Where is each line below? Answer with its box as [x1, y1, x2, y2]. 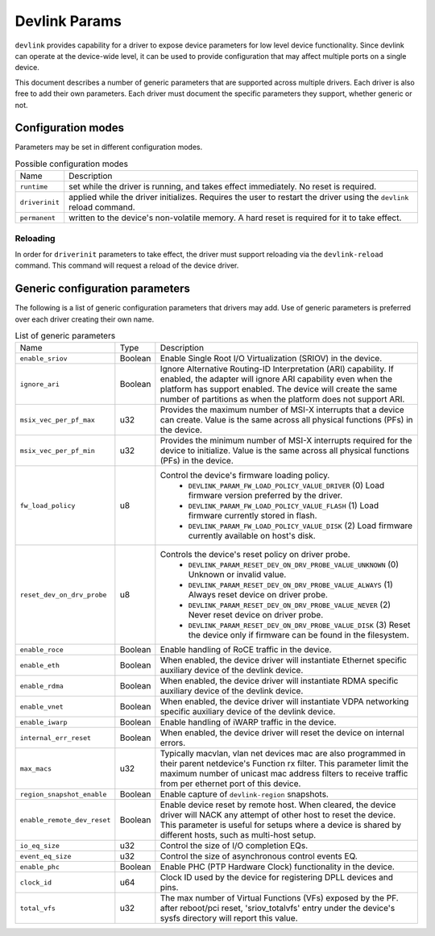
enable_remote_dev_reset [19, 815, 111, 824]
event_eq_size [19, 851, 72, 860]
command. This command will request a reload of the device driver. [14, 260, 239, 270]
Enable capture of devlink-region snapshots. [159, 788, 329, 800]
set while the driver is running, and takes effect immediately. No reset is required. [68, 181, 377, 193]
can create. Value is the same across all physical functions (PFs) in [159, 414, 414, 426]
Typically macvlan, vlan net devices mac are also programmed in [159, 748, 406, 759]
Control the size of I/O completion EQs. [159, 840, 309, 851]
